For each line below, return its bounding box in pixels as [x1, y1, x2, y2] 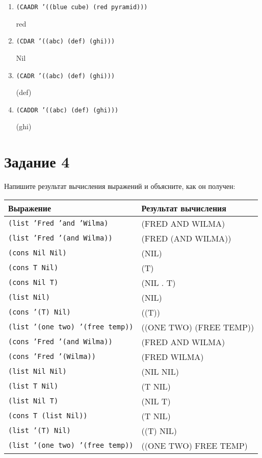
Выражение [8, 202, 51, 214]
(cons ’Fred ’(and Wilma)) [8, 338, 113, 346]
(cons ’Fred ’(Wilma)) [8, 352, 96, 361]
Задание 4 [4, 151, 70, 172]
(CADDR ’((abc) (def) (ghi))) [16, 106, 119, 114]
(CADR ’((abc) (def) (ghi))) [16, 72, 115, 80]
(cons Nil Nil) [8, 249, 67, 257]
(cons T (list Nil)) [8, 412, 88, 420]
